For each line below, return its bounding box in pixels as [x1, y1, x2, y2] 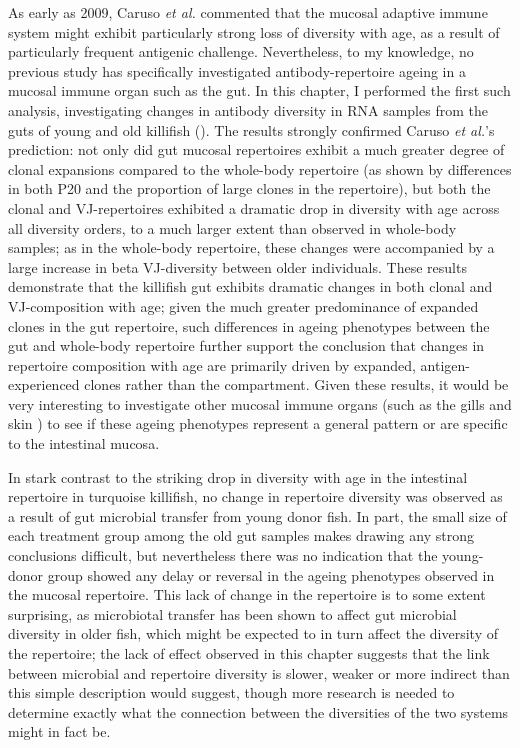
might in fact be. [8, 721, 111, 742]
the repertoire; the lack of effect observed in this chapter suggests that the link [8, 643, 490, 663]
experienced [8, 374, 80, 395]
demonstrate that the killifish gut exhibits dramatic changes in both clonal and [8, 276, 493, 297]
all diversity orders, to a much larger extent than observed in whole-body [8, 217, 457, 238]
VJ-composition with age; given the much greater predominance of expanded [8, 295, 479, 316]
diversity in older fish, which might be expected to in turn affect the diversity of [8, 623, 498, 644]
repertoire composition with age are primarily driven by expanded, [8, 354, 416, 375]
